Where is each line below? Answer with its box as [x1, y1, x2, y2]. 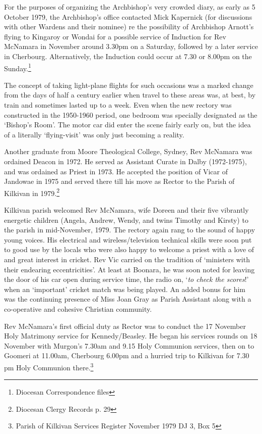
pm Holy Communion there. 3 [4, 360, 94, 372]
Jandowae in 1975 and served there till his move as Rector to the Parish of [4, 176, 235, 186]
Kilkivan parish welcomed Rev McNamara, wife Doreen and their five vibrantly [4, 205, 249, 215]
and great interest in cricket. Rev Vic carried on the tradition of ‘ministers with [4, 254, 250, 264]
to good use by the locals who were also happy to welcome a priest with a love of [4, 244, 254, 255]
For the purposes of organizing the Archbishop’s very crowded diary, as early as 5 [4, 2, 255, 12]
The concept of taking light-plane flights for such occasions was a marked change [4, 79, 253, 90]
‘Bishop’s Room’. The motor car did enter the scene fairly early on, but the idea [4, 119, 251, 130]
